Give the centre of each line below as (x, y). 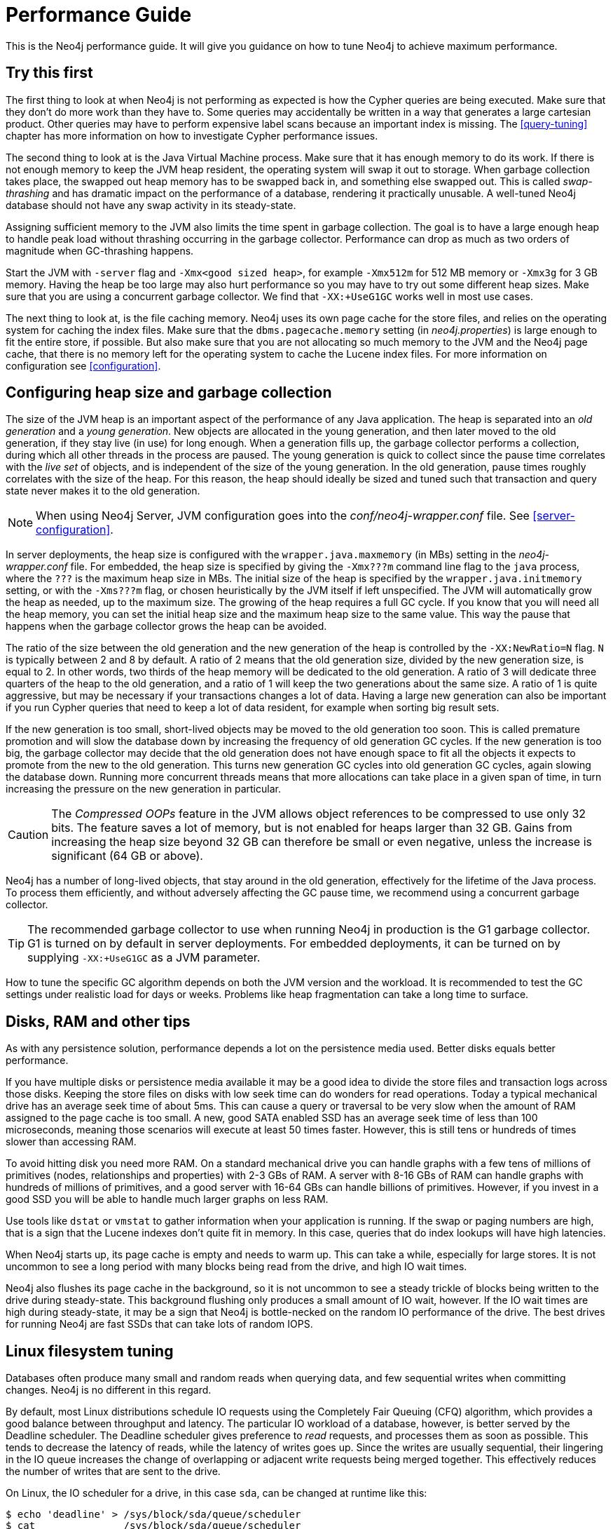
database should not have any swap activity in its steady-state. (151, 205)
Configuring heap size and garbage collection (169, 393)
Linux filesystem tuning (90, 1351)
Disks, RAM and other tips (98, 1021)
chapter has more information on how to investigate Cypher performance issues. (192, 135)
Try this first (49, 73)
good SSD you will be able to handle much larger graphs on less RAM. (167, 1199)
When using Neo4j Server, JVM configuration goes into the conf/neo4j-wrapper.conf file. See (283, 516)
